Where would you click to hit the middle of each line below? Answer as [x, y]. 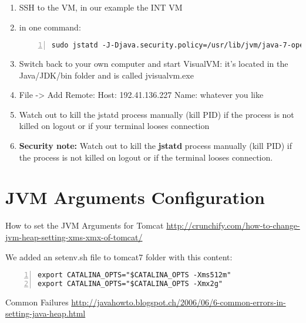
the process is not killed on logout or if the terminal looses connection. [146, 157]
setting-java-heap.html [46, 313]
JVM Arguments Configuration [135, 197]
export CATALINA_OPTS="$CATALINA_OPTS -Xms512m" [134, 275]
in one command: [50, 27]
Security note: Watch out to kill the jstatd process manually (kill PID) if [155, 146]
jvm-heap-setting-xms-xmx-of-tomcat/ [74, 237]
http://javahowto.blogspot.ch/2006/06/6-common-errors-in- [179, 302]
